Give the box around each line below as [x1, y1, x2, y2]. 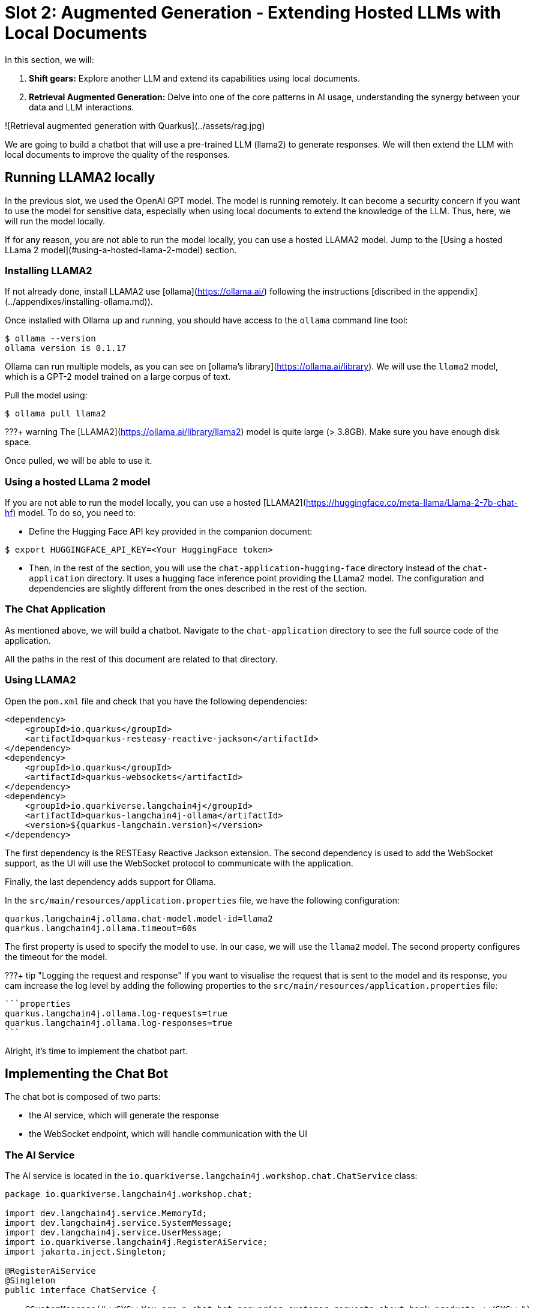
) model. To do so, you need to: [13, 508, 136, 518]
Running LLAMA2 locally [5, 170, 155, 185]
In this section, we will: [5, 54, 94, 65]
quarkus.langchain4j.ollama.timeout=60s [5, 923, 197, 933]
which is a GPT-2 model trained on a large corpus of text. [5, 371, 231, 382]
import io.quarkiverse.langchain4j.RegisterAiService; [5, 1237, 268, 1247]
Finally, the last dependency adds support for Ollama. [5, 876, 216, 887]
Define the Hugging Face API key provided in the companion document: [29, 526, 313, 537]
